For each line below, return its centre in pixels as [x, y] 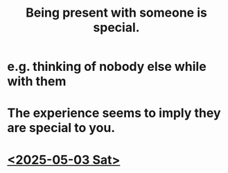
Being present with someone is [116, 13]
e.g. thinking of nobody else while [107, 67]
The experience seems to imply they [114, 113]
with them [37, 82]
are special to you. [61, 128]
